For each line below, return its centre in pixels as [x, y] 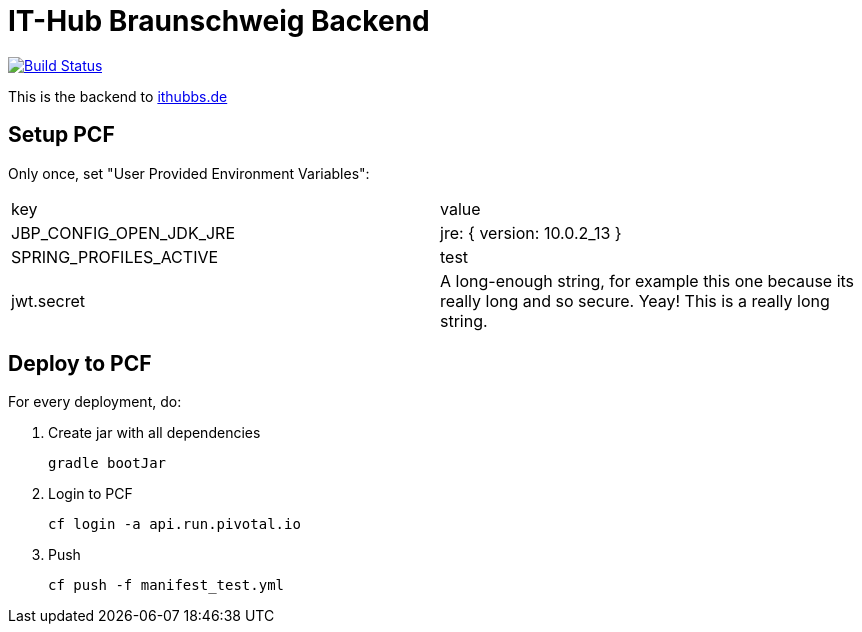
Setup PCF [61, 135]
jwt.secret [48, 300]
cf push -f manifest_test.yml [166, 585]
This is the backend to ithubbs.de [118, 96]
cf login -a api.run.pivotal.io [174, 524]
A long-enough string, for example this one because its [647, 280]
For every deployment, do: [95, 402]
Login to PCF [90, 494]
